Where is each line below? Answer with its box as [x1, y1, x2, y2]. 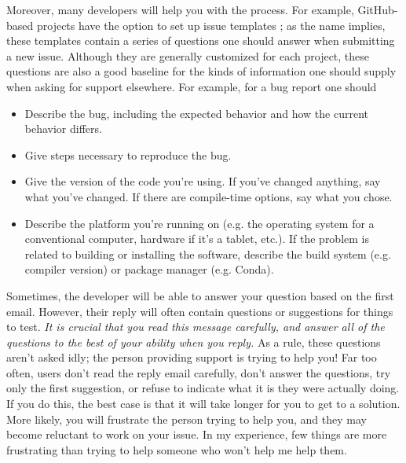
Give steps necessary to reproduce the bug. [24, 146, 232, 163]
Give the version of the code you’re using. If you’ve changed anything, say [24, 173, 381, 189]
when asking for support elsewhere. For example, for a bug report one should [6, 78, 377, 94]
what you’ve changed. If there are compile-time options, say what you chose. [24, 188, 393, 204]
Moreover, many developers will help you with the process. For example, [6, 2, 354, 17]
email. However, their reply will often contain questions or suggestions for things [6, 303, 393, 319]
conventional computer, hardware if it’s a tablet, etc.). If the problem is [24, 230, 369, 247]
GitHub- [357, 2, 398, 17]
